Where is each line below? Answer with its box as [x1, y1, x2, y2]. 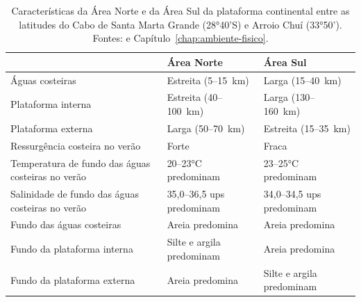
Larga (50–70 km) [167, 120, 245, 135]
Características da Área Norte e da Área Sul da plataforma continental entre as [11, 3, 350, 17]
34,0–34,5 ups [263, 186, 321, 201]
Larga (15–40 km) [263, 72, 342, 87]
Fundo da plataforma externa [10, 272, 135, 287]
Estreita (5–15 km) [167, 72, 249, 87]
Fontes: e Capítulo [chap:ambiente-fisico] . [92, 31, 269, 45]
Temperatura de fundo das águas [10, 155, 151, 170]
